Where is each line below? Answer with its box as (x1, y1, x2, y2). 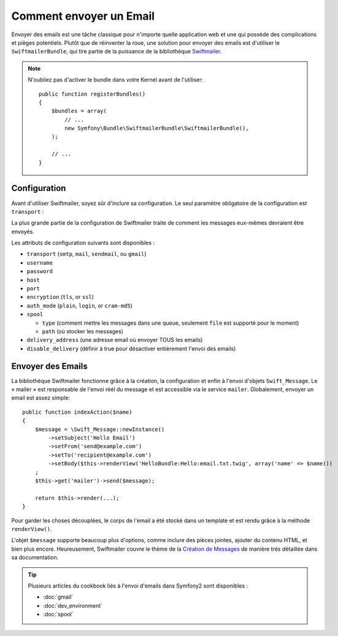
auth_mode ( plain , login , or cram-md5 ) (26, 301, 133, 309)
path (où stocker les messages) (42, 328, 124, 335)
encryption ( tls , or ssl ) (26, 293, 94, 301)
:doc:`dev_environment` (43, 602, 103, 609)
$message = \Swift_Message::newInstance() (34, 425, 165, 433)
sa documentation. (11, 554, 59, 561)
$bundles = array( (51, 107, 107, 115)
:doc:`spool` (43, 611, 74, 618)
